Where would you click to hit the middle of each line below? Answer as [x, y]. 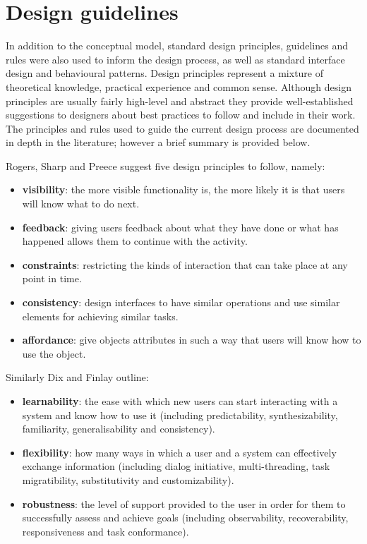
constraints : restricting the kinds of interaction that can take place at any [185, 264]
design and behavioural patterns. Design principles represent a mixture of [165, 73]
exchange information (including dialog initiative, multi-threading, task [176, 466]
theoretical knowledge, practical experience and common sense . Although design [179, 86]
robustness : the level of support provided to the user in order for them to [184, 503]
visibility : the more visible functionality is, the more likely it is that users [183, 189]
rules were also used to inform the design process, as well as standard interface [175, 59]
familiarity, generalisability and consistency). [119, 429]
